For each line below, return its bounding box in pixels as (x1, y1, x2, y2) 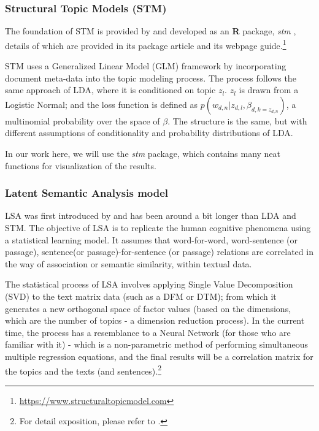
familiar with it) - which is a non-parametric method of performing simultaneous (5, 338, 308, 351)
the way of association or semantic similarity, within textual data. (5, 257, 252, 270)
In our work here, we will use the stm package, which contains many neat (5, 147, 281, 160)
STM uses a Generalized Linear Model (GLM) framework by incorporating (5, 59, 286, 72)
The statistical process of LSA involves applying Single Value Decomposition (5, 278, 293, 291)
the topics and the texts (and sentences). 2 (5, 362, 162, 377)
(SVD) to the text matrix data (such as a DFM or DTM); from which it (5, 290, 277, 302)
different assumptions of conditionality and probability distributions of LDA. (5, 126, 293, 139)
